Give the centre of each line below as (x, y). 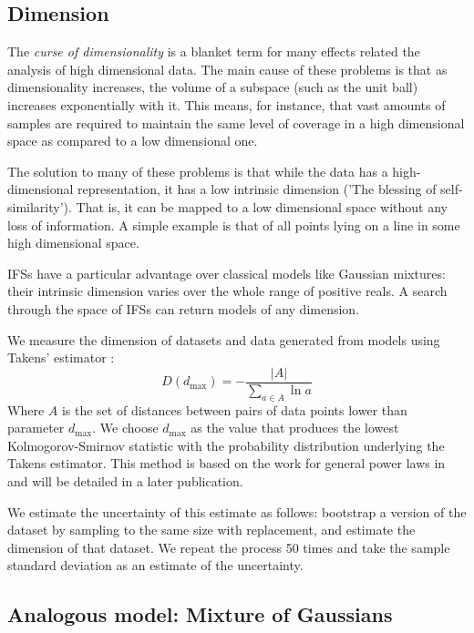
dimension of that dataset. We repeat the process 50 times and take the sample (229, 547)
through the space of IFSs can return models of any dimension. (184, 308)
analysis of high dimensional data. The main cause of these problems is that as (227, 69)
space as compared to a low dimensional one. (133, 141)
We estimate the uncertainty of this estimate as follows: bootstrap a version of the (237, 511)
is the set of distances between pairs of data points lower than (234, 409)
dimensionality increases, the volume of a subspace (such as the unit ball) (213, 87)
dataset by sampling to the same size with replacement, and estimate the (211, 530)
